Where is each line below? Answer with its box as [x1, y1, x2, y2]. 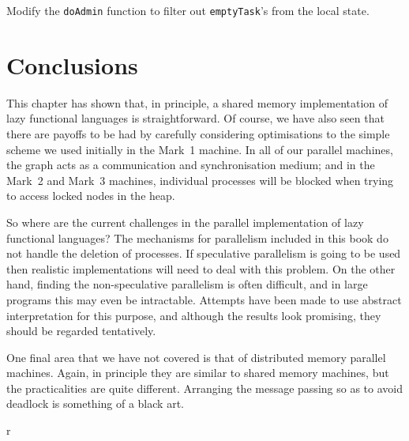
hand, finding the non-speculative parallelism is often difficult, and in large [6, 276, 368, 292]
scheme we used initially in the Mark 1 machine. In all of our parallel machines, [6, 141, 393, 157]
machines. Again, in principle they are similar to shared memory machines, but [6, 364, 389, 381]
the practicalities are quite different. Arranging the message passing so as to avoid [6, 379, 403, 396]
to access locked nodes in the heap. [6, 187, 175, 204]
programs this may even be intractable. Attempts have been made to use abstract [6, 291, 402, 307]
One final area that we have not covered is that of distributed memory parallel [6, 349, 386, 365]
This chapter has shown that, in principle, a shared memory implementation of [6, 94, 388, 111]
